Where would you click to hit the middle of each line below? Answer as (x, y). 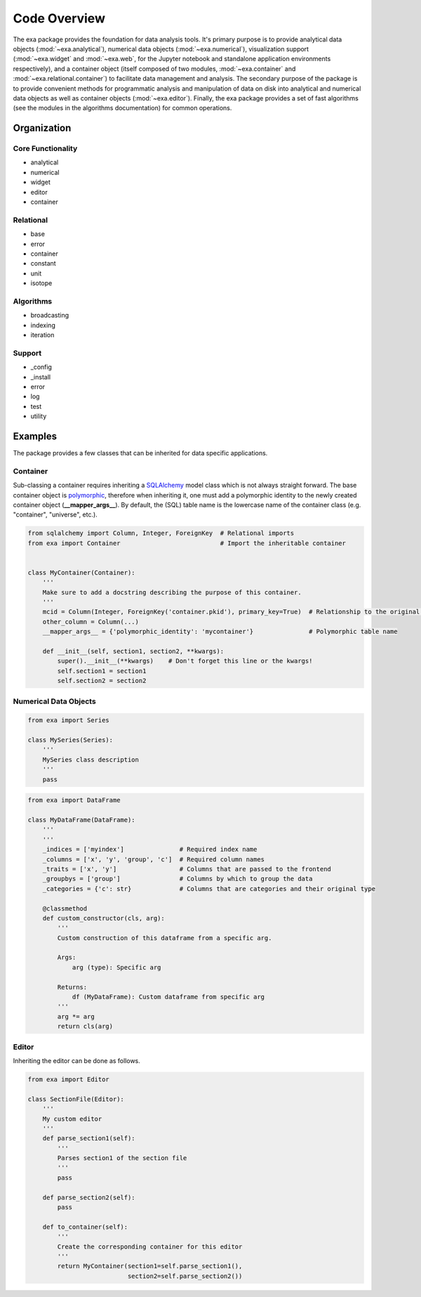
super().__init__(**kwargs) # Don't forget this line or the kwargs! (185, 661)
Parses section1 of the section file (122, 1158)
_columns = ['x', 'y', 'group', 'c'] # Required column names (154, 859)
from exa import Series (69, 721)
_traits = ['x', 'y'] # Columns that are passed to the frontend (187, 869)
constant (43, 263)
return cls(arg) (85, 1026)
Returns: (72, 987)
